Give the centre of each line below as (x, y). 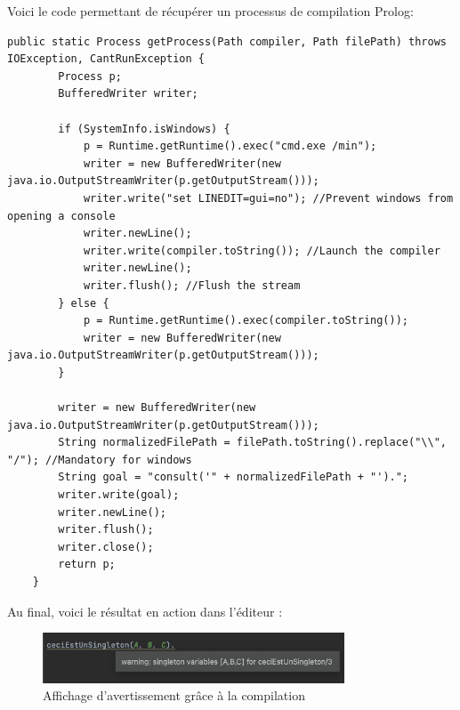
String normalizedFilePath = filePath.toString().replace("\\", (252, 443)
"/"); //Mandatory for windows (100, 460)
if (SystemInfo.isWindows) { (144, 129)
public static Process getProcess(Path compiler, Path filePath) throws (227, 41)
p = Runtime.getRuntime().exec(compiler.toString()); (246, 321)
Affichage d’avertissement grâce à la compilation (174, 695)
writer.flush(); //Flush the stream (192, 285)
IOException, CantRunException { (106, 59)
